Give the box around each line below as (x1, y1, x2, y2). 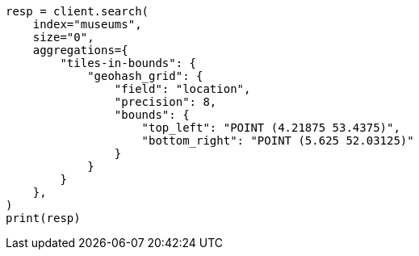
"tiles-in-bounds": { (60, 57, 197, 69)
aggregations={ (32, 44, 128, 57)
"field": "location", (114, 82, 251, 95)
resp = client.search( (6, 5, 149, 18)
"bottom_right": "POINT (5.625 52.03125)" (141, 134, 414, 147)
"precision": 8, (114, 95, 217, 108)
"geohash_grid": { (87, 69, 203, 82)
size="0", (32, 31, 94, 44)
